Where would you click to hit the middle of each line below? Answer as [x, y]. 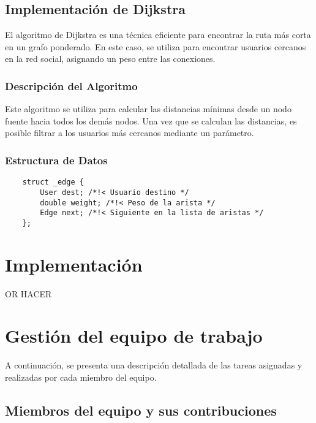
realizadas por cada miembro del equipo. [81, 377]
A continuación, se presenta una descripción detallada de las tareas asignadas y [154, 365]
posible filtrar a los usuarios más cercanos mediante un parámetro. [130, 133]
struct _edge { [53, 182]
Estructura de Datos [56, 160]
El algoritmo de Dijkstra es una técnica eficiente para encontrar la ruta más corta [158, 35]
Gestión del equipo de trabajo [134, 336]
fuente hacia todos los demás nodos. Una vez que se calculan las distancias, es [151, 120]
